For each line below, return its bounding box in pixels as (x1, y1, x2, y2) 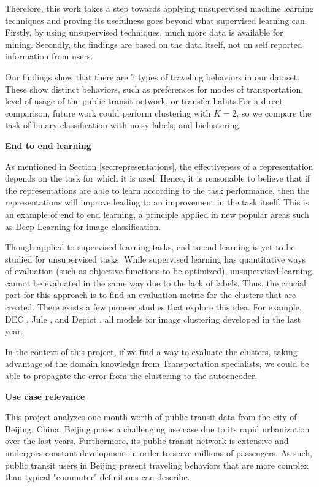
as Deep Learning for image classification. (5, 220, 161, 232)
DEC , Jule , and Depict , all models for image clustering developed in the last (5, 312, 301, 325)
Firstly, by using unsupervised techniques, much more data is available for (5, 26, 283, 39)
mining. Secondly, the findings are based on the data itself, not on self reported (5, 37, 302, 50)
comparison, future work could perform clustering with (5, 106, 211, 119)
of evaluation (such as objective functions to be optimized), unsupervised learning (5, 264, 312, 277)
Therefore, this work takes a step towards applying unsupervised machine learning (5, 2, 314, 14)
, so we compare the (236, 106, 312, 119)
